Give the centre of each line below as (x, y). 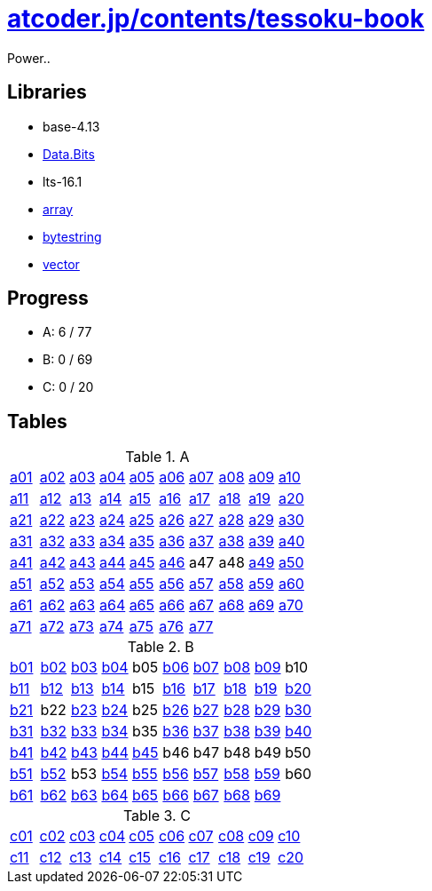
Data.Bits (69, 154)
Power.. (29, 58)
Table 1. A (157, 457)
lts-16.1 (63, 181)
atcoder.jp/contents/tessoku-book (216, 19)
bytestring (72, 236)
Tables (37, 421)
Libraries (47, 92)
